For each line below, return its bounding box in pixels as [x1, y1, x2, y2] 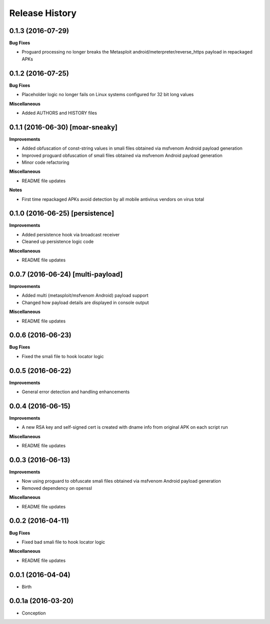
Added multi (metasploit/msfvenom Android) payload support [21, 292, 148, 298]
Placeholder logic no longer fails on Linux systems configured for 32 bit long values [21, 92, 194, 98]
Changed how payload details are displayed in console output [21, 299, 149, 305]
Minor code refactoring [21, 159, 69, 165]
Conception [21, 610, 46, 616]
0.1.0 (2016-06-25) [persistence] [9, 209, 114, 218]
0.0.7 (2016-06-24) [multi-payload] [9, 270, 123, 278]
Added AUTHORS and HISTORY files [21, 110, 97, 116]
